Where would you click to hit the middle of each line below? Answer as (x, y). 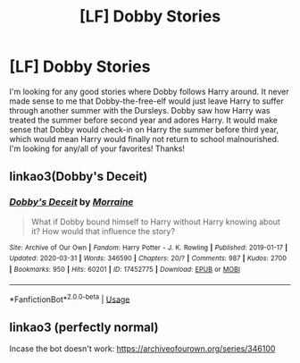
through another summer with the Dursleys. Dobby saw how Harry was (140, 110)
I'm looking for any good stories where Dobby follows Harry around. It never (149, 91)
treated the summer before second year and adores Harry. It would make (144, 120)
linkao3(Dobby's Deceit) (79, 177)
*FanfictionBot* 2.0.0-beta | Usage (70, 299)
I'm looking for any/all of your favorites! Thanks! (97, 148)
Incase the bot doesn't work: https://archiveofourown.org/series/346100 (142, 349)
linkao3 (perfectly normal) (84, 327)
